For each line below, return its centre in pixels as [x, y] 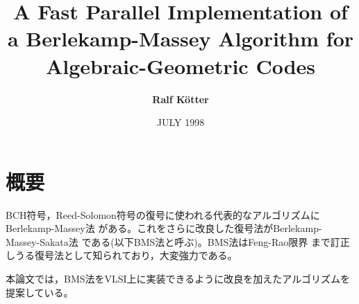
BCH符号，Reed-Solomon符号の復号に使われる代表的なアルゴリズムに [163, 214]
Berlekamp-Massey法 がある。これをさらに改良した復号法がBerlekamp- [164, 228]
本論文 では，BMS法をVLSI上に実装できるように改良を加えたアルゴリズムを [178, 278]
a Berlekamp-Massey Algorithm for [181, 38]
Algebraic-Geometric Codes [181, 65]
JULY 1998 [181, 122]
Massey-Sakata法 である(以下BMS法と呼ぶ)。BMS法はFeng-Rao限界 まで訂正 [178, 241]
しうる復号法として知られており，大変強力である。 [122, 255]
